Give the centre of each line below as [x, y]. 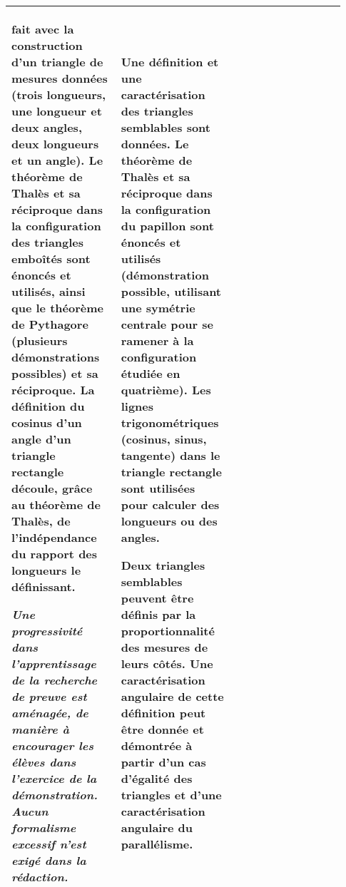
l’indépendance [54, 537]
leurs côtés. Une [167, 663]
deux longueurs [55, 144]
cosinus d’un [47, 422]
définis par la [158, 614]
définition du [48, 406]
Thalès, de [41, 521]
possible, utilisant [171, 291]
